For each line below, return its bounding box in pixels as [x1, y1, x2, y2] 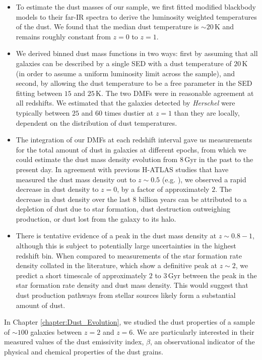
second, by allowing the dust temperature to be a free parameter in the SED [16, 78, 252, 88]
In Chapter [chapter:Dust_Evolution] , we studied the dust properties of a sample [4, 317, 255, 327]
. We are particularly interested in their [133, 326, 254, 337]
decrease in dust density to [16, 184, 99, 194]
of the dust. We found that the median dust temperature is [16, 21, 199, 32]
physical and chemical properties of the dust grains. [4, 346, 163, 356]
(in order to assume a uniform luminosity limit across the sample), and [16, 68, 235, 78]
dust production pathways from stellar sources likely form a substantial [16, 290, 236, 300]
